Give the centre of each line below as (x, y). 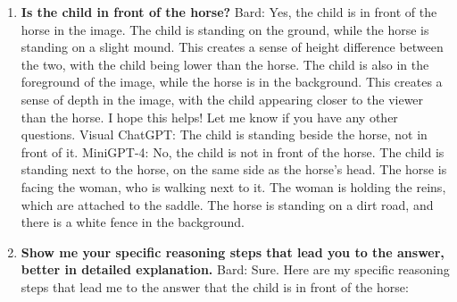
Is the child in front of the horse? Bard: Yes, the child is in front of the (229, 12)
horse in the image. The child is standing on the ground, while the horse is (225, 29)
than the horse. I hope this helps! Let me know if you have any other (209, 117)
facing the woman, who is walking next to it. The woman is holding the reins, (233, 186)
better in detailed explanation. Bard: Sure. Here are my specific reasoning (235, 269)
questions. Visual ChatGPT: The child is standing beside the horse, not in (224, 134)
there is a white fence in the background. (133, 222)
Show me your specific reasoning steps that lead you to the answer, (233, 252)
